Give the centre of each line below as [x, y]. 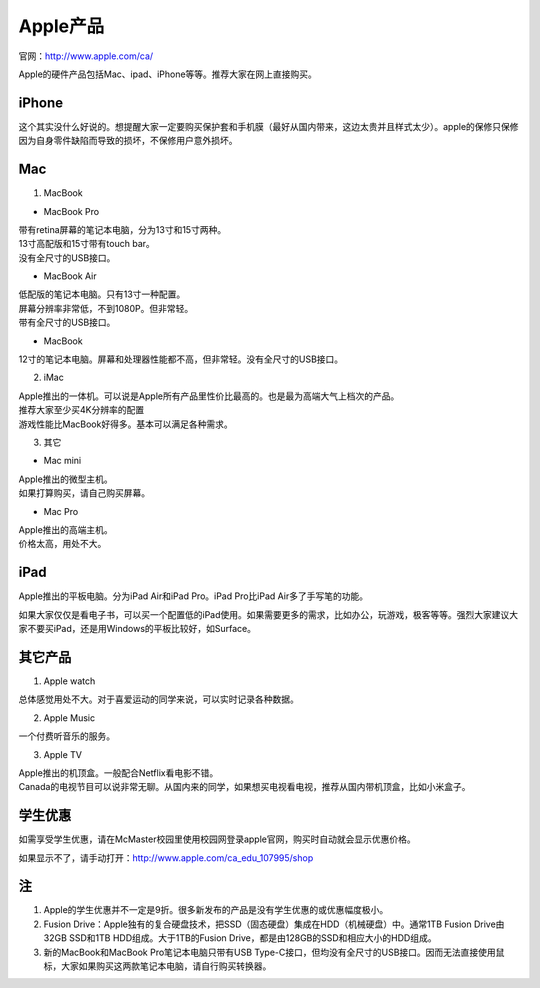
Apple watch [69, 681]
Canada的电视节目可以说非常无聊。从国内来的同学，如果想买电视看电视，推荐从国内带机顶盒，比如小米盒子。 [244, 787]
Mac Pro [61, 511]
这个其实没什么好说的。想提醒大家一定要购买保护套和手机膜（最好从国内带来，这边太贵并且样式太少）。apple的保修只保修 [268, 126]
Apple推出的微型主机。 [66, 479]
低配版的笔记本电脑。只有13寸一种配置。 [102, 294]
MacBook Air [70, 276]
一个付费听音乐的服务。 [66, 736]
